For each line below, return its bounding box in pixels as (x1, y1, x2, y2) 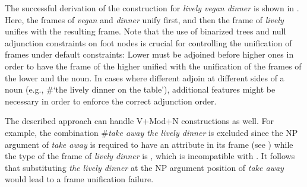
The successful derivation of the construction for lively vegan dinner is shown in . (5, 2, 299, 14)
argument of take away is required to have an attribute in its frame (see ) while (5, 138, 293, 150)
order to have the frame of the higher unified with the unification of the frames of (5, 59, 302, 72)
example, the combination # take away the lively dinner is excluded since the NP (5, 126, 298, 138)
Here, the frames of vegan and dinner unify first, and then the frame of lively (5, 13, 284, 26)
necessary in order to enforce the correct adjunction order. (5, 94, 217, 107)
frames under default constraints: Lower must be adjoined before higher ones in (5, 48, 294, 61)
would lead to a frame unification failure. (5, 173, 154, 185)
